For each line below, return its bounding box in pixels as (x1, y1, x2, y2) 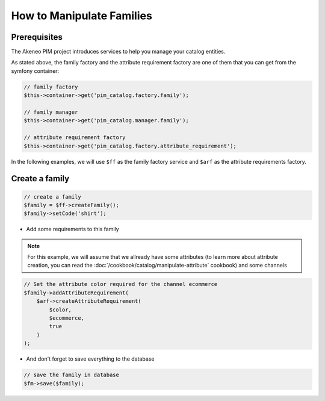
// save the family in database (23, 371, 120, 379)
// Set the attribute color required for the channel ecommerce (23, 281, 218, 288)
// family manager (23, 109, 78, 116)
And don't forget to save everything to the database (26, 355, 155, 362)
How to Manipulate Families (11, 9, 153, 22)
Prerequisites (11, 32, 63, 42)
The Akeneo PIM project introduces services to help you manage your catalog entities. (11, 48, 226, 55)
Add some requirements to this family (26, 226, 120, 233)
